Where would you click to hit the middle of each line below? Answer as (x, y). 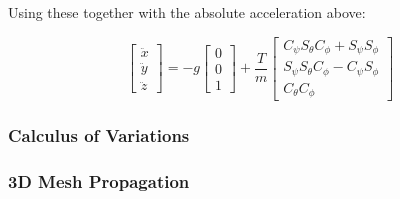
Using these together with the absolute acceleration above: (187, 12)
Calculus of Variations (99, 134)
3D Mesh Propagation (99, 180)
